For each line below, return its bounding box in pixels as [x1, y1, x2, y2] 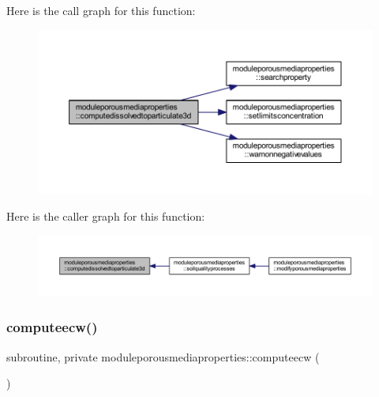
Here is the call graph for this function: [6, 2, 196, 18]
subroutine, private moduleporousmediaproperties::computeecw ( [6, 348, 320, 365]
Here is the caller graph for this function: [6, 208, 205, 225]
